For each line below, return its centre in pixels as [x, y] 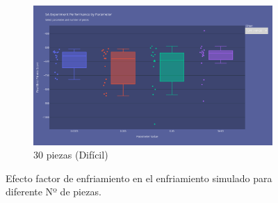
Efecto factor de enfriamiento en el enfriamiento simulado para [139, 178]
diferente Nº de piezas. [54, 192]
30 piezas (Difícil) [71, 155]
